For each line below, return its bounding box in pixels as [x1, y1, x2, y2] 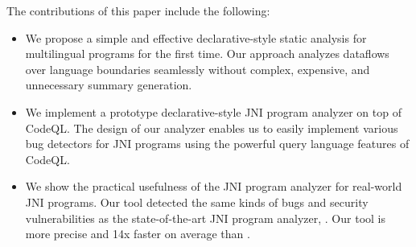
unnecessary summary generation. [25, 76, 192, 93]
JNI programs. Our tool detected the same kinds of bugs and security [25, 193, 369, 210]
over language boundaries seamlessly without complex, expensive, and [25, 60, 370, 77]
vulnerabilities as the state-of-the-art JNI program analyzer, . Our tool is [25, 209, 385, 226]
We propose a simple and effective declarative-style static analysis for [25, 29, 367, 46]
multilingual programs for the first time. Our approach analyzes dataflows [25, 45, 389, 62]
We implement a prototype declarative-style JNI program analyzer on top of [25, 103, 402, 120]
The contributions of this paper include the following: [6, 2, 270, 19]
